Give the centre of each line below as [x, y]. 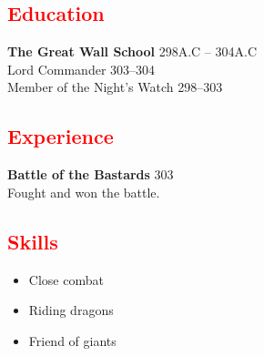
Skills [33, 241]
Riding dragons [71, 310]
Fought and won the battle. [84, 192]
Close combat [66, 279]
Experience [61, 136]
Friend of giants [72, 340]
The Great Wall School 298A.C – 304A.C [132, 51]
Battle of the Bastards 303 [91, 174]
